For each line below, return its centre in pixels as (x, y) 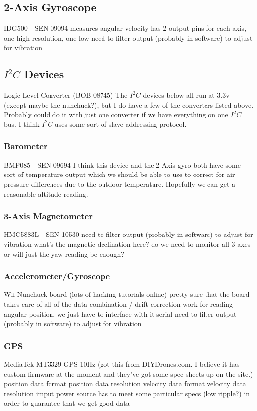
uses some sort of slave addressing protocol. (121, 124)
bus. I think (22, 124)
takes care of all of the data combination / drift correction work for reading (118, 304)
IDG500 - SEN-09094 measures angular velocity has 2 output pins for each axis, (125, 28)
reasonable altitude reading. (46, 194)
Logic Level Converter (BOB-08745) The (66, 95)
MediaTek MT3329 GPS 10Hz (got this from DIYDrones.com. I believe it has (122, 364)
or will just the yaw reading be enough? (64, 254)
